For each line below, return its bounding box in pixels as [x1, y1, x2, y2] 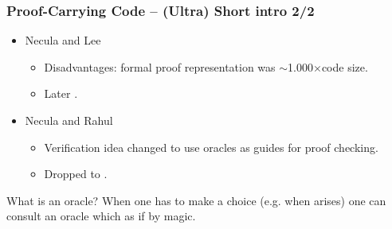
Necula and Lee [25, 32, 101, 49]
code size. [321, 58, 368, 75]
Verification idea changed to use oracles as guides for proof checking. [44, 138, 378, 155]
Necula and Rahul [25, 112, 113, 128]
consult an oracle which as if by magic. [6, 208, 196, 224]
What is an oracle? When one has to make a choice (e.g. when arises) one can [6, 192, 386, 208]
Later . [44, 85, 78, 102]
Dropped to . [44, 165, 108, 182]
